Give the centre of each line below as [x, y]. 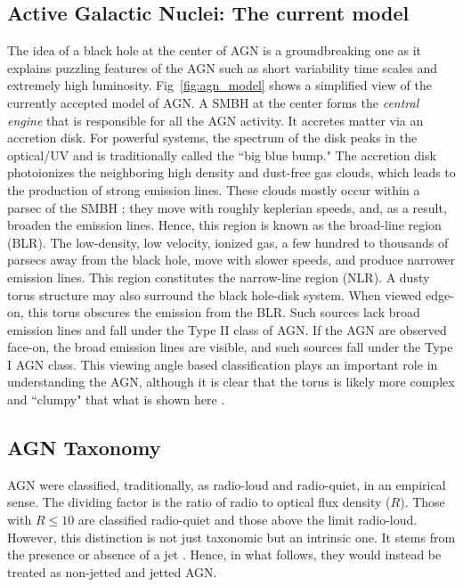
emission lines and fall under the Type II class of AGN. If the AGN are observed [227, 329]
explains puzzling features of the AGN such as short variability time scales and [222, 67]
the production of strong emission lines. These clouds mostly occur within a [214, 189]
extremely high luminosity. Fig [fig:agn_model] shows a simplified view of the [219, 85]
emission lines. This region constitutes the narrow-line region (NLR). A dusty [219, 277]
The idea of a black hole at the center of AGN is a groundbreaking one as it [215, 50]
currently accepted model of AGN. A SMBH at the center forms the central [213, 102]
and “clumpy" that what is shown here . [116, 399]
